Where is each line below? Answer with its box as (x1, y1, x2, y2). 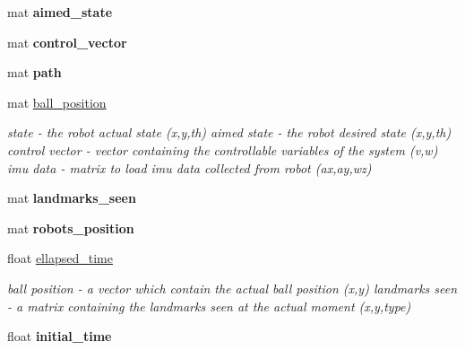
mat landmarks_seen (7, 188, 136, 207)
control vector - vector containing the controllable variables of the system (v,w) (7, 140, 438, 159)
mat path (7, 63, 62, 82)
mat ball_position (7, 92, 107, 111)
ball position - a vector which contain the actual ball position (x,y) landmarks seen (7, 278, 458, 297)
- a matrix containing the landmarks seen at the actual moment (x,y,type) (7, 296, 411, 315)
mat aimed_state (7, 3, 113, 21)
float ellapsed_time (7, 249, 113, 267)
